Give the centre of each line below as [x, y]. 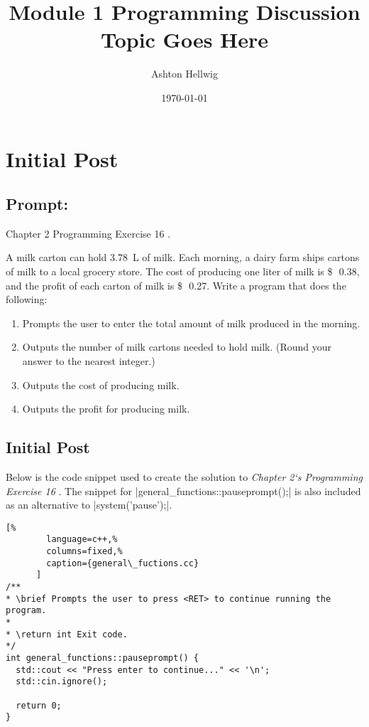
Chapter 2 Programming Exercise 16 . [88, 233]
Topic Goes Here [184, 39]
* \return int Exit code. [67, 634]
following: [27, 299]
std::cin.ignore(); [62, 682]
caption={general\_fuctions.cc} [123, 563]
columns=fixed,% [84, 552]
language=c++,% [82, 540]
